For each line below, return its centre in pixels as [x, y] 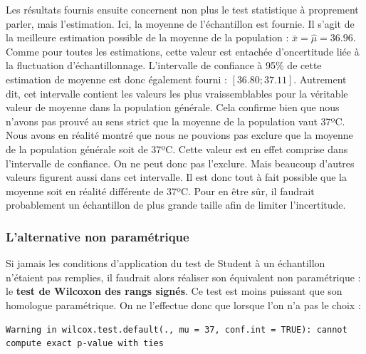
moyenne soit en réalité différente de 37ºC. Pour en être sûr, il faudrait [160, 191]
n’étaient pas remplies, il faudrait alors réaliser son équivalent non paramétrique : [183, 277]
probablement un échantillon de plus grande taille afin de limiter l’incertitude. [176, 205]
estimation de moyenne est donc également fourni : [116, 79]
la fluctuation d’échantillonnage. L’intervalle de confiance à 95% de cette [164, 65]
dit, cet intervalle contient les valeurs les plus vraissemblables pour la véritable [177, 93]
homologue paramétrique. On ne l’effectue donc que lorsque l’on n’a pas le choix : [183, 304]
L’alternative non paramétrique [98, 236]
